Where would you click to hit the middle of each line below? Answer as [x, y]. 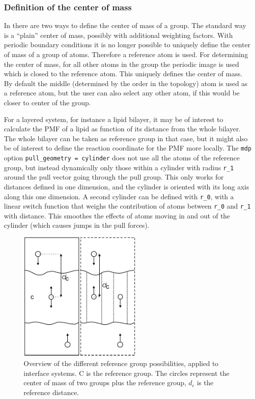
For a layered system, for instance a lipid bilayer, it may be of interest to [113, 119]
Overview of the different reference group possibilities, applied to [121, 363]
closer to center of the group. [47, 102]
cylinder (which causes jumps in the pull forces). [77, 225]
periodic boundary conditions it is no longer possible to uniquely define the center [127, 45]
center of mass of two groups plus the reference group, [105, 383]
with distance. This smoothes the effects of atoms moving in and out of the [117, 215]
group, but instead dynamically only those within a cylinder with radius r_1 [119, 167]
